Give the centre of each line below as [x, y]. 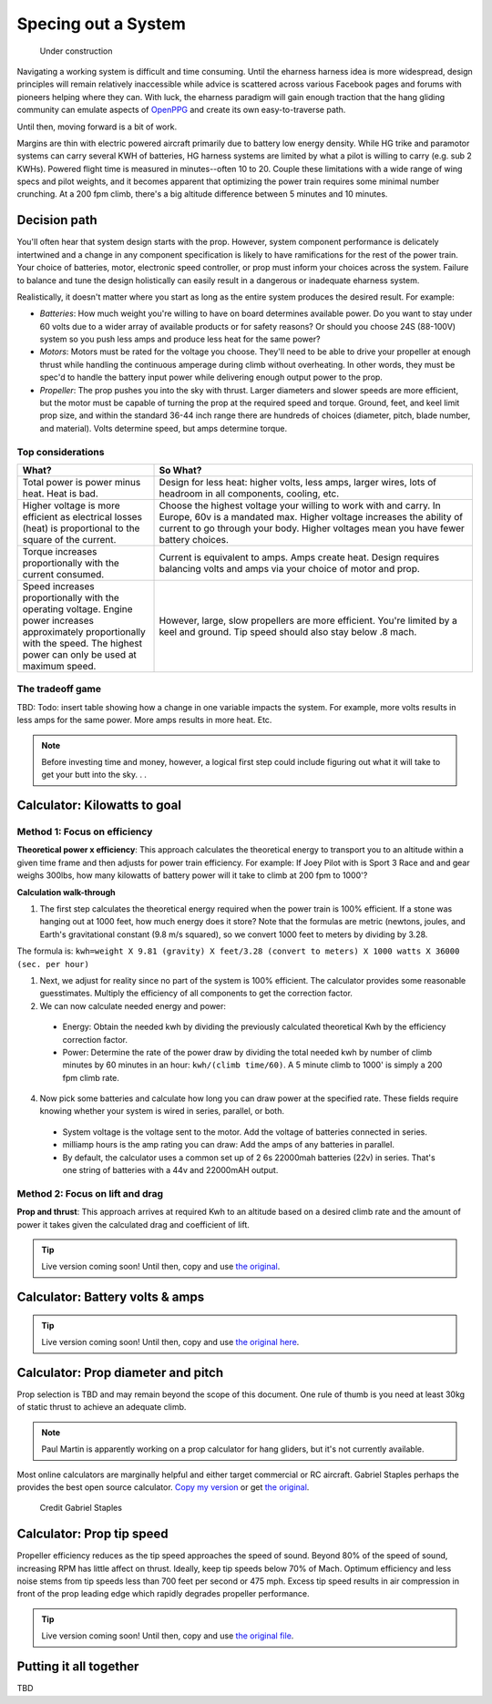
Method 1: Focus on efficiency [85, 832]
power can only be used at [79, 654]
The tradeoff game [59, 689]
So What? [180, 470]
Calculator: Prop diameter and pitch [120, 1372]
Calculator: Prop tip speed [92, 1534]
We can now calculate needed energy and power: [133, 1005]
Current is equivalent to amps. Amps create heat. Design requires [299, 557]
